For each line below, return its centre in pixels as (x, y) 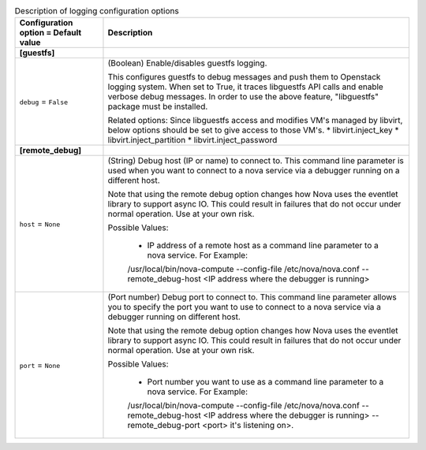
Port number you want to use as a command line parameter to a (265, 382)
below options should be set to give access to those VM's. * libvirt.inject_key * (253, 130)
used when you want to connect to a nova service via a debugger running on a (254, 171)
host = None (40, 224)
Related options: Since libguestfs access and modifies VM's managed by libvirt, (255, 121)
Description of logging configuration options (97, 11)
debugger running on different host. (174, 317)
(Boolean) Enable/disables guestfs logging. (187, 63)
